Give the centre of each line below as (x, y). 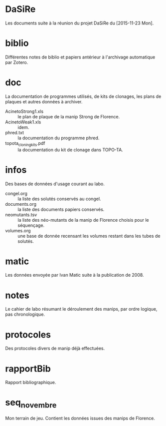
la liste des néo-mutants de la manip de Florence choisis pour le (83, 220)
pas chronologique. (25, 314)
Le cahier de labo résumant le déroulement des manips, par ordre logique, (81, 309)
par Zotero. (17, 62)
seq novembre (31, 404)
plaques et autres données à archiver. (44, 101)
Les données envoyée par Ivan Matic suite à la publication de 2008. (75, 275)
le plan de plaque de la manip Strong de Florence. (69, 116)
